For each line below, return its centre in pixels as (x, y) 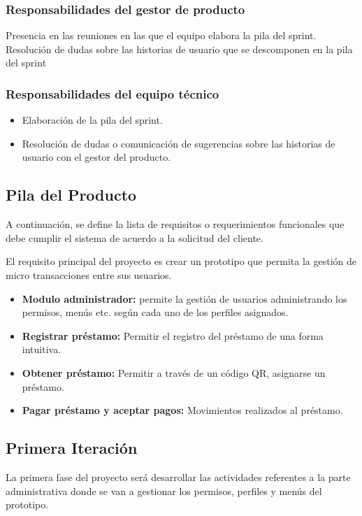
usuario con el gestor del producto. (96, 157)
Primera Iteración (72, 448)
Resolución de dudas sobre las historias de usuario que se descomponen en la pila (179, 49)
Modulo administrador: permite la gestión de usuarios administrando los (184, 298)
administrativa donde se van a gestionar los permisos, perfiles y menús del (164, 490)
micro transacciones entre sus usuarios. (89, 274)
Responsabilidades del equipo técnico (113, 93)
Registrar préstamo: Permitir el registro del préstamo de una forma (173, 335)
